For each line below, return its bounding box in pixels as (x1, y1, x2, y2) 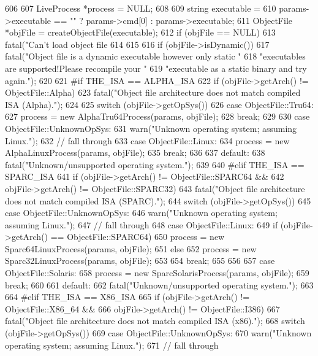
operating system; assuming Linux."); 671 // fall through (5, 338, 219, 351)
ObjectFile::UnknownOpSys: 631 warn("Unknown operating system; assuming (5, 122, 297, 134)
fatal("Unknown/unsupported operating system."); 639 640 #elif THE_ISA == (5, 158, 305, 171)
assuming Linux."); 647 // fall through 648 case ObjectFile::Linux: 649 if (5, 218, 278, 231)
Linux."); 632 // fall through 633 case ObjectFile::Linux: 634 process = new (5, 134, 290, 147)
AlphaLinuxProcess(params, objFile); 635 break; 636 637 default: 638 (5, 146, 265, 159)
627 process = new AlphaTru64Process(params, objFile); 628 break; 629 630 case (5, 110, 310, 123)
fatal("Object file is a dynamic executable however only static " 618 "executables (5, 50, 306, 63)
